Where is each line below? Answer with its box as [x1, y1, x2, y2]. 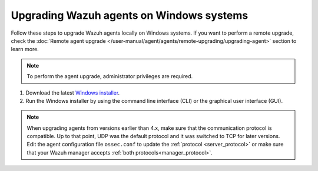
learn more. [11, 46, 39, 53]
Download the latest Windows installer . [25, 89, 120, 96]
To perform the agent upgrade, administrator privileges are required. [26, 73, 193, 80]
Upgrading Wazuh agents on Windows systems [11, 9, 249, 22]
